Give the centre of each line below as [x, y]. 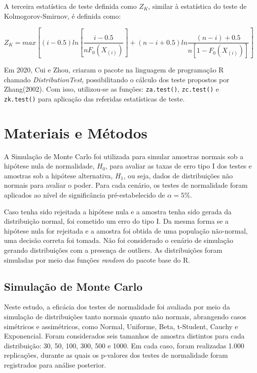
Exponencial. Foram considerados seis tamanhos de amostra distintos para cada [124, 336]
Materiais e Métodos [76, 132]
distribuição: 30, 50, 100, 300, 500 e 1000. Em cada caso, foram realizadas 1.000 [124, 345]
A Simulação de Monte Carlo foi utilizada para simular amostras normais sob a [124, 156]
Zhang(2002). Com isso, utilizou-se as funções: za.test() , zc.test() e [111, 89]
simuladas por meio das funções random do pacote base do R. [97, 259]
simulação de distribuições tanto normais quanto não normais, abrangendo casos [125, 317]
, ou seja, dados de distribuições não [178, 175]
